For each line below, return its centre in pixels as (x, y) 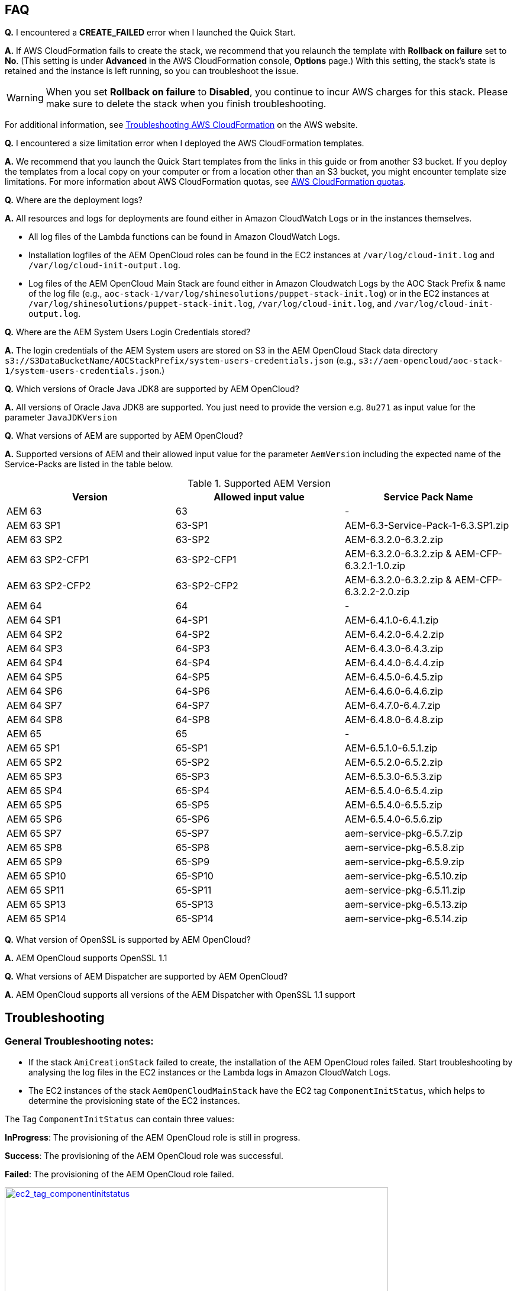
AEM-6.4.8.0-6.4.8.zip (394, 720)
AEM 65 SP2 (34, 762)
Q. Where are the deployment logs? (74, 200)
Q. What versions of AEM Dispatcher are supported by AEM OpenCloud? (146, 977)
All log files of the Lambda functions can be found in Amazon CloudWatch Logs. (184, 237)
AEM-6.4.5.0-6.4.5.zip (394, 677)
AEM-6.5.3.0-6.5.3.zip (393, 777)
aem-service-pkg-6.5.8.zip (404, 848)
